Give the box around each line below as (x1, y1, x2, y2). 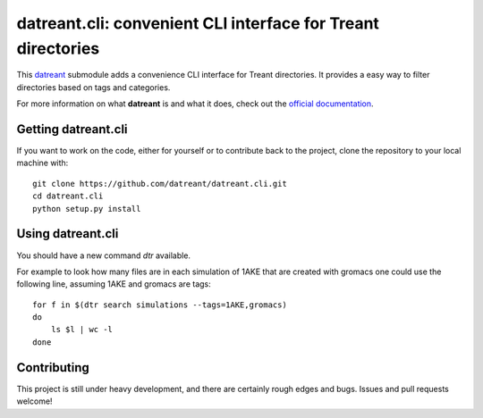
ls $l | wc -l (50, 324, 114, 335)
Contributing (16, 360, 89, 375)
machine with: (16, 157, 69, 169)
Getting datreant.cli (16, 121, 129, 137)
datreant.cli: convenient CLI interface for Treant (16, 13, 380, 33)
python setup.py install (32, 204, 141, 213)
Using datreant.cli (16, 226, 119, 241)
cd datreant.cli (32, 191, 104, 201)
